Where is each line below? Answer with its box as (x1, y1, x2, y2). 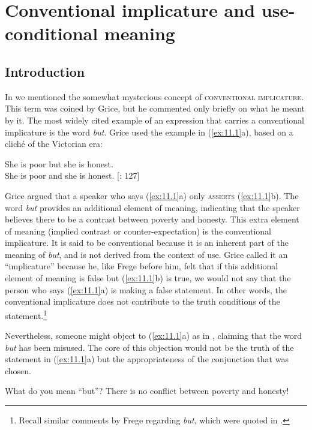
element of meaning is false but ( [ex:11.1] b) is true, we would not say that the (5, 272, 291, 284)
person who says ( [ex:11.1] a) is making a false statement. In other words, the (5, 283, 287, 296)
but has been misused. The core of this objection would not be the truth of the (5, 341, 294, 353)
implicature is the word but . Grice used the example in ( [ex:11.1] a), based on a (5, 125, 293, 138)
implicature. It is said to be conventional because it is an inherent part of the (5, 236, 289, 249)
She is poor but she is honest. (5, 157, 113, 170)
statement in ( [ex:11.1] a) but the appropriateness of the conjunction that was (5, 353, 289, 365)
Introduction (5, 62, 85, 80)
